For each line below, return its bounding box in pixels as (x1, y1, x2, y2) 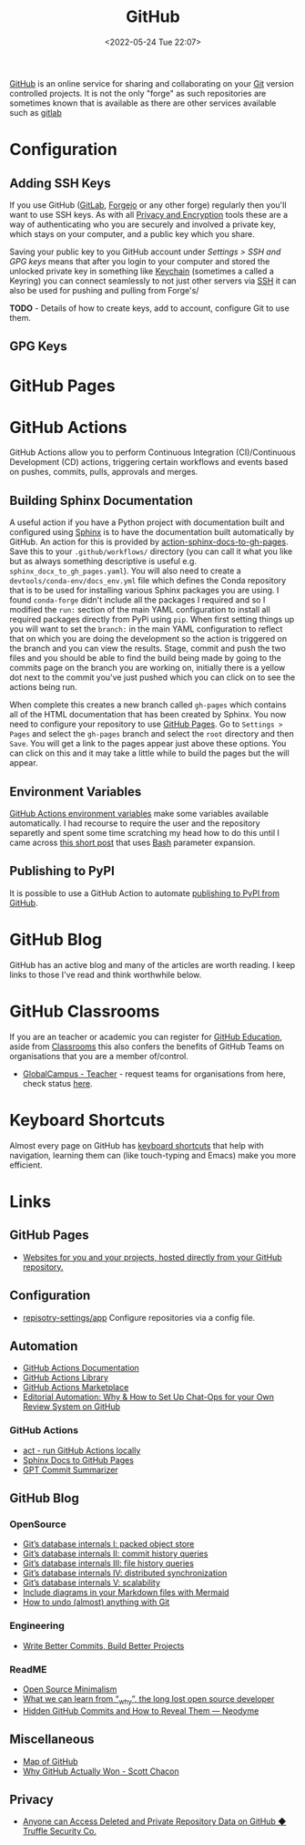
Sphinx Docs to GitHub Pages (22, 1454, 135, 1465)
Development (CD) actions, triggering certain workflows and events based (9, 457, 289, 468)
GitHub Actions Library (22, 1372, 109, 1383)
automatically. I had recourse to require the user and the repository (9, 818, 261, 829)
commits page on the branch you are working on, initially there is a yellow (9, 663, 286, 674)
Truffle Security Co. (22, 1826, 97, 1837)
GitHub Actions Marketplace (22, 1382, 129, 1393)
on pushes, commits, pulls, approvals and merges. (9, 467, 198, 478)
